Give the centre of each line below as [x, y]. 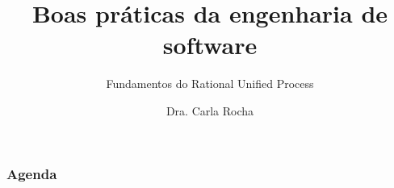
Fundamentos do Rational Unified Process [210, 84]
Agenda [32, 173]
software [210, 45]
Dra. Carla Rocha [210, 110]
